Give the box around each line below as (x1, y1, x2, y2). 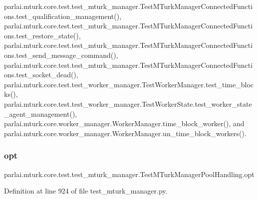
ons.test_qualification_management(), (4, 10, 122, 21)
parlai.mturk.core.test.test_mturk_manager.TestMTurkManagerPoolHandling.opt (4, 169, 255, 179)
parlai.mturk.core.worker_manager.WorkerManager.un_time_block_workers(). (4, 128, 247, 138)
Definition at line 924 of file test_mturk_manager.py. (4, 186, 168, 196)
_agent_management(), (4, 108, 77, 119)
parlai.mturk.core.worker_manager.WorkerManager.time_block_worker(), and (4, 118, 245, 129)
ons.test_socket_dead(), (4, 69, 78, 80)
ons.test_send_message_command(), (4, 49, 118, 60)
